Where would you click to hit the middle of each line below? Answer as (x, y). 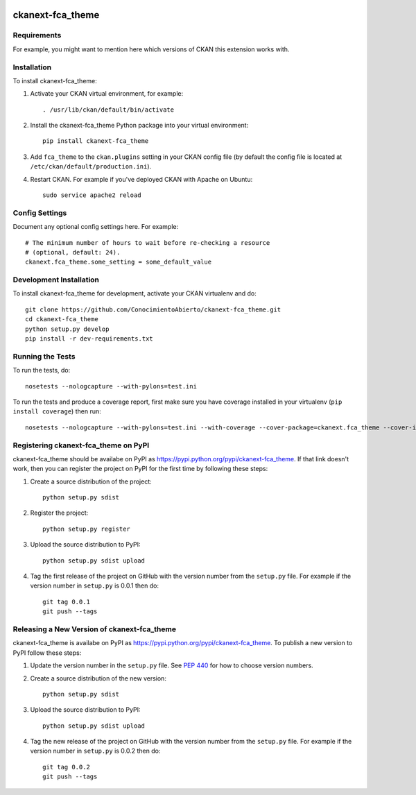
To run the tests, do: (42, 370)
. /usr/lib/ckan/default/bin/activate (109, 110)
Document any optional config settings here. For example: (96, 227)
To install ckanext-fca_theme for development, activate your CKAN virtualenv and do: (135, 293)
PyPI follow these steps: (47, 653)
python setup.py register (87, 529)
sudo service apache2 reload (92, 195)
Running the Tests (44, 356)
